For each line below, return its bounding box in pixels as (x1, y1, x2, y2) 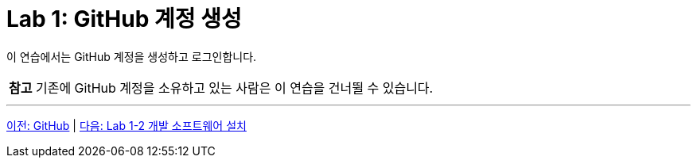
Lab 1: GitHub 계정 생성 (6, 6, 242, 32)
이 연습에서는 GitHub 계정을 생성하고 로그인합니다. (6, 49, 257, 63)
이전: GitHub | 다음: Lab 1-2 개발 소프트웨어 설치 (6, 118, 247, 132)
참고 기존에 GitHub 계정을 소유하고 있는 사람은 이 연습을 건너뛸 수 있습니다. (9, 79, 434, 96)
